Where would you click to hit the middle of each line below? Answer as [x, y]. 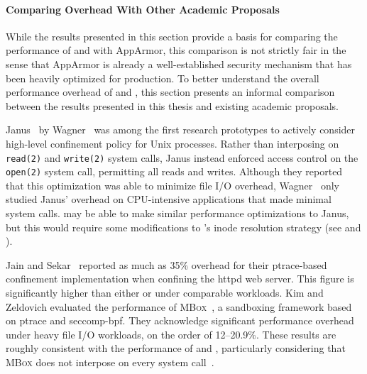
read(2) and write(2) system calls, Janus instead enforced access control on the [182, 157]
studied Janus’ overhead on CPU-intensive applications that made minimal [169, 199]
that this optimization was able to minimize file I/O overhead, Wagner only [173, 185]
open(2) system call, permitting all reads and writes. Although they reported [174, 171]
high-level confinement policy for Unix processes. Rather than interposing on [172, 143]
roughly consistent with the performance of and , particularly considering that [176, 348]
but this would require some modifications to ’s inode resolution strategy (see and [183, 227]
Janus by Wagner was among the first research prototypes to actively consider [181, 130]
